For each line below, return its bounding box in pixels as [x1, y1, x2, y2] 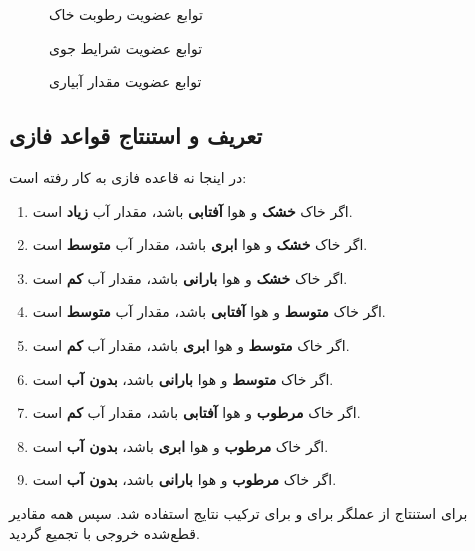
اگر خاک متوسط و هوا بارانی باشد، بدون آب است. [32, 368, 334, 389]
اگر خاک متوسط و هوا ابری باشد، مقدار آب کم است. [32, 334, 350, 355]
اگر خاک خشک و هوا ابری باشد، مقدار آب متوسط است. [32, 234, 368, 255]
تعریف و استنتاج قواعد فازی [9, 120, 263, 151]
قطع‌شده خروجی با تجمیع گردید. [9, 522, 200, 543]
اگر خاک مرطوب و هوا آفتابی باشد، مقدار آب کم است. [32, 402, 361, 423]
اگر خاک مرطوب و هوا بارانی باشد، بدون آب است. [32, 469, 337, 490]
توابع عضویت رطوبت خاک [49, 4, 203, 24]
